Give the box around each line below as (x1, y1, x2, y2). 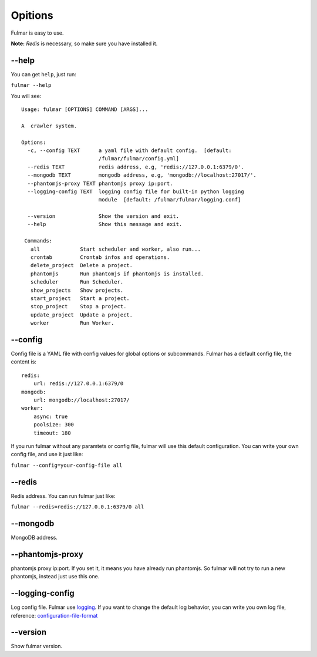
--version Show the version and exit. (27, 213, 179, 220)
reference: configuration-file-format (11, 612, 98, 619)
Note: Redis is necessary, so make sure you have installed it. (11, 40, 158, 47)
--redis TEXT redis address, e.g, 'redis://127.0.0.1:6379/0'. (27, 163, 244, 170)
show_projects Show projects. (30, 287, 124, 294)
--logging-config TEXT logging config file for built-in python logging (27, 188, 244, 195)
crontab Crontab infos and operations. (30, 254, 170, 261)
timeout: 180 (33, 429, 71, 436)
